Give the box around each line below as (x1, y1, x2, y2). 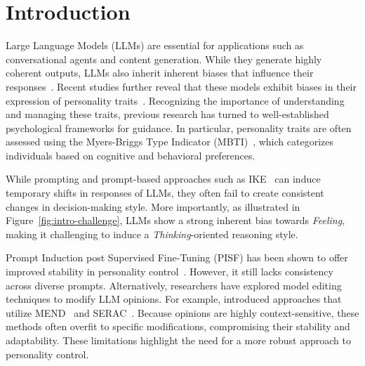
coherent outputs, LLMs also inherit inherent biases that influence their (6, 65, 314, 80)
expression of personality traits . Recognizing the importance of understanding (6, 93, 345, 107)
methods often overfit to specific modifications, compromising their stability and (6, 319, 350, 334)
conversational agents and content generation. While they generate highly (6, 51, 322, 66)
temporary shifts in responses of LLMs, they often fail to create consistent (6, 185, 324, 200)
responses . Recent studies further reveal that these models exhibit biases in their (6, 79, 357, 93)
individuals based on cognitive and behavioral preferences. (6, 148, 255, 162)
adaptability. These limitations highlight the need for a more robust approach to (6, 333, 351, 347)
